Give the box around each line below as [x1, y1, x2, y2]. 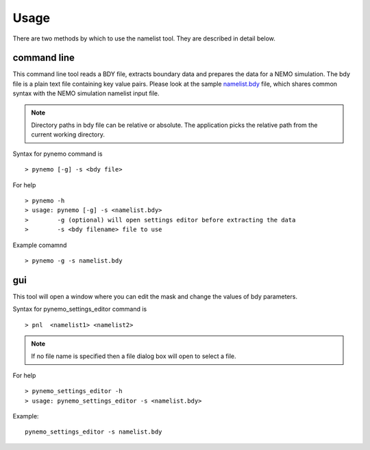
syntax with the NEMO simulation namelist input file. [12, 89, 160, 97]
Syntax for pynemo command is [12, 150, 103, 158]
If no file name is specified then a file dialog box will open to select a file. [31, 352, 236, 360]
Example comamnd [12, 241, 67, 249]
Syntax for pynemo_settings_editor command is [12, 305, 147, 313]
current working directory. [31, 130, 106, 139]
